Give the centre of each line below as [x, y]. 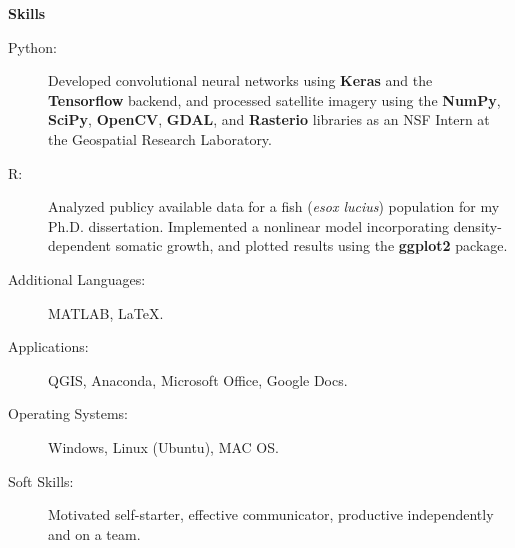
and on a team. [94, 533]
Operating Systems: [68, 413]
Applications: [48, 346]
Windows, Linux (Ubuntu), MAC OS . [163, 446]
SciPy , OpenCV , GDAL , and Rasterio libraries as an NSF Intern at [269, 119]
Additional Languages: [77, 278]
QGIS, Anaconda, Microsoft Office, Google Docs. [198, 379]
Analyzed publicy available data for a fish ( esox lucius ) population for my [274, 206]
